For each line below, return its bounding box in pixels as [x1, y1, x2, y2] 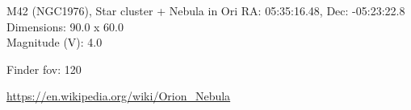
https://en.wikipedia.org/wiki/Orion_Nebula [6, 88, 231, 104]
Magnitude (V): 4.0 [6, 34, 103, 51]
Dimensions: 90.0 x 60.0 [6, 18, 124, 35]
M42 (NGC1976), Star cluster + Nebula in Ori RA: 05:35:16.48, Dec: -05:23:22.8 [6, 2, 405, 18]
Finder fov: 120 [6, 60, 82, 77]
